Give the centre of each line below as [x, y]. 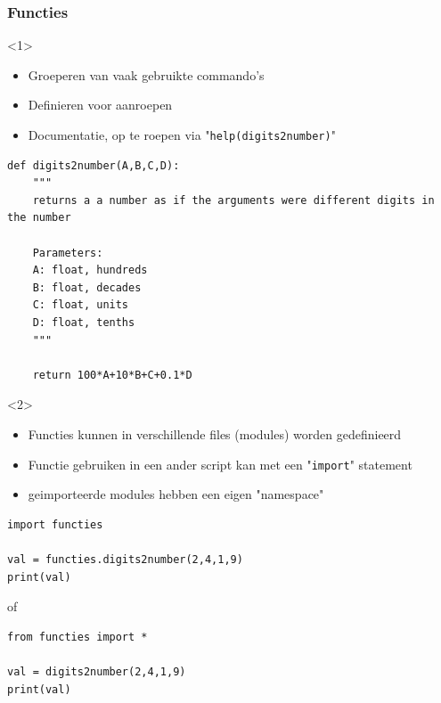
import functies [55, 524]
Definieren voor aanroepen [100, 105]
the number [39, 218]
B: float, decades [87, 287]
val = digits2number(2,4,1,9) [97, 671]
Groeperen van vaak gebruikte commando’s [146, 74]
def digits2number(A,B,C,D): [94, 165]
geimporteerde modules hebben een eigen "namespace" [176, 494]
